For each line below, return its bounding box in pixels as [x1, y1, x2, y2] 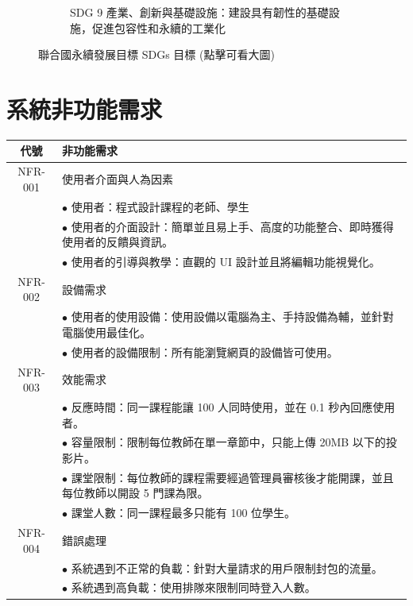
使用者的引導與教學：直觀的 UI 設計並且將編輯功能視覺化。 [71, 253, 380, 269]
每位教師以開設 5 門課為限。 [62, 484, 209, 501]
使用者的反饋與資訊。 [62, 234, 174, 250]
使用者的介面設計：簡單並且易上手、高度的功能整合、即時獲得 [71, 218, 394, 234]
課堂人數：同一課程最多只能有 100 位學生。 [71, 504, 296, 521]
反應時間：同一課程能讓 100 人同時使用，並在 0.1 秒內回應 [71, 398, 373, 415]
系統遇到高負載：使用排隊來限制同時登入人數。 [71, 579, 316, 596]
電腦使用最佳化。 [62, 323, 152, 340]
